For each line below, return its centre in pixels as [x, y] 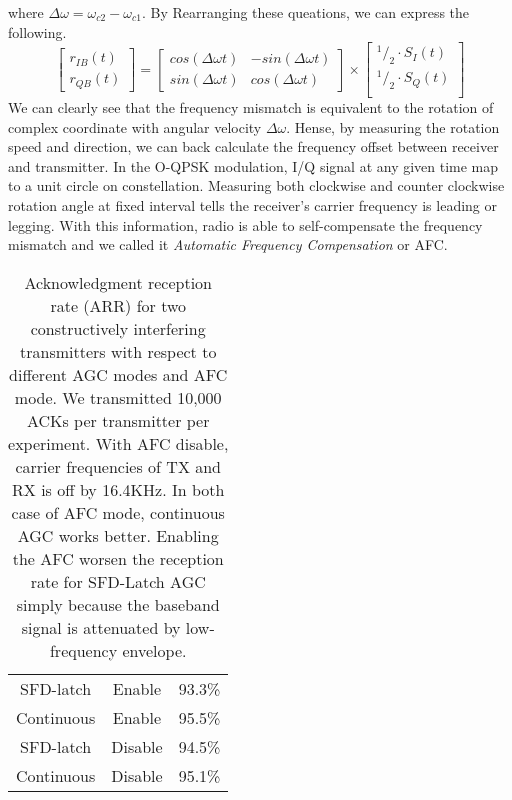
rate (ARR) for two [118, 305]
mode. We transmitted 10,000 [118, 397]
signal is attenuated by [101, 627]
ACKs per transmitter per [118, 420]
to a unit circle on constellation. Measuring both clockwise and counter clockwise [256, 185]
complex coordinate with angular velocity [135, 126]
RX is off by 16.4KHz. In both [118, 489]
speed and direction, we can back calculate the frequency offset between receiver [253, 146]
